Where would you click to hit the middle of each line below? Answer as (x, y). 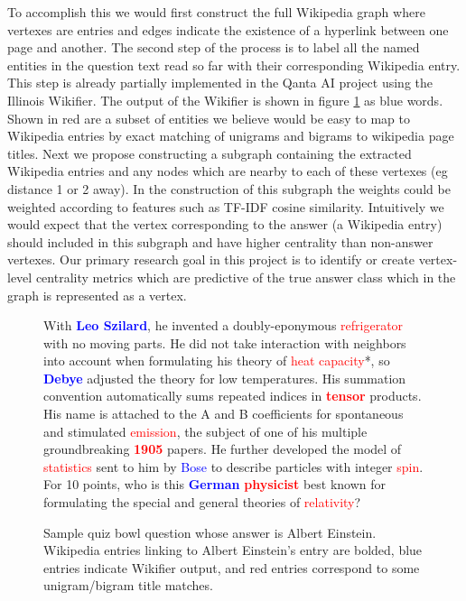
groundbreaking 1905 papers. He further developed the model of (223, 449)
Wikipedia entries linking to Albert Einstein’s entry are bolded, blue (233, 550)
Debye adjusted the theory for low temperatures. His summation (225, 378)
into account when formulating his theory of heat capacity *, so (217, 361)
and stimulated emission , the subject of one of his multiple (205, 431)
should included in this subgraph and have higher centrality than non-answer (220, 241)
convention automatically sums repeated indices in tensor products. (233, 396)
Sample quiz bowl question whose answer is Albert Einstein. (210, 532)
